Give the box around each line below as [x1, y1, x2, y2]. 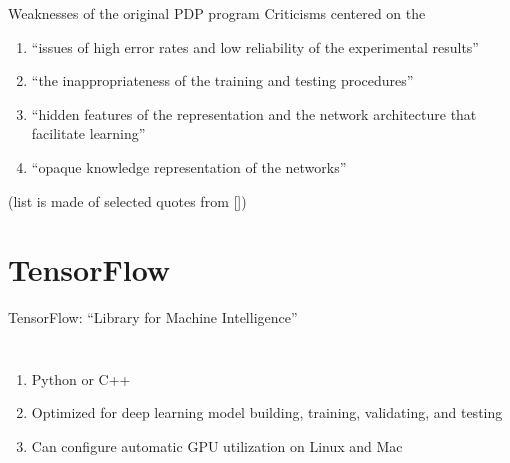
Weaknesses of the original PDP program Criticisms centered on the [8, 3, 426, 23]
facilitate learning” [31, 123, 146, 144]
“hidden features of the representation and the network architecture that [31, 103, 477, 124]
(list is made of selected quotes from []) [8, 190, 247, 211]
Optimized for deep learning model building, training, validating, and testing [31, 402, 503, 423]
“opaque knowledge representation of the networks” [31, 156, 347, 177]
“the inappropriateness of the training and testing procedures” [31, 70, 414, 91]
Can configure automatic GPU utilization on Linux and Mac [31, 436, 403, 457]
